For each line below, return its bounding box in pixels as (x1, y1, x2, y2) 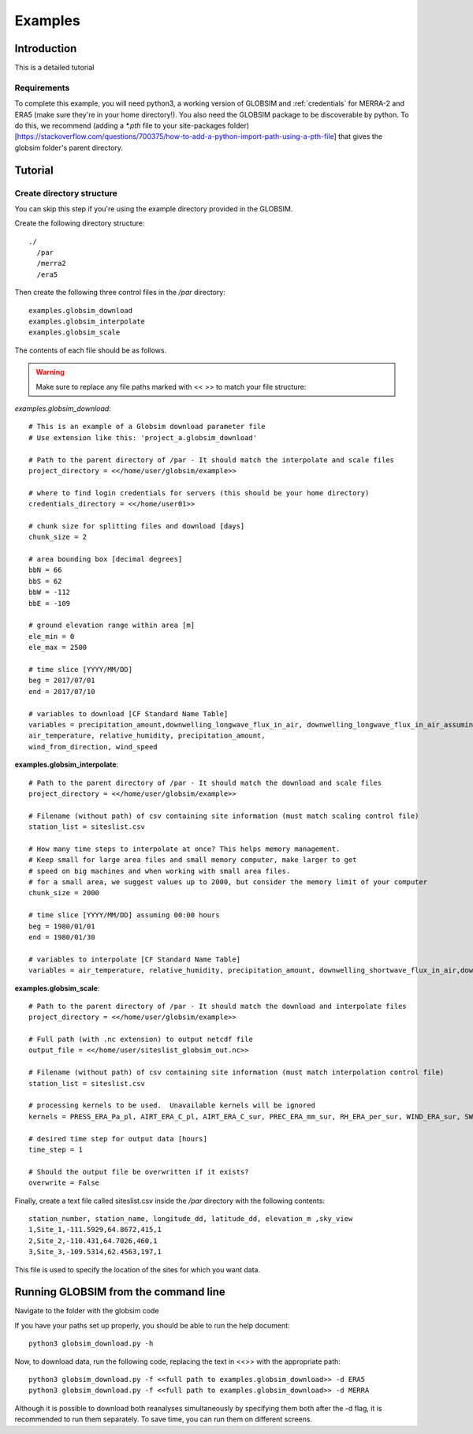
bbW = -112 (28, 588, 71, 597)
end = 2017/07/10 (28, 687, 95, 696)
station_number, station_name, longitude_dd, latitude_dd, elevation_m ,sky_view (28, 1214, 353, 1223)
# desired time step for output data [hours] (28, 1134, 208, 1143)
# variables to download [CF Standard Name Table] (28, 709, 229, 718)
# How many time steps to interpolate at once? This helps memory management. (28, 844, 341, 853)
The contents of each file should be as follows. (14, 345, 167, 355)
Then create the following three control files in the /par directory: (14, 288, 226, 297)
